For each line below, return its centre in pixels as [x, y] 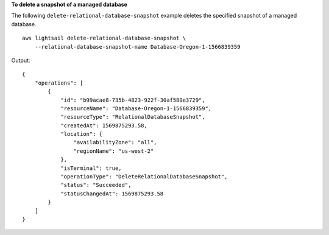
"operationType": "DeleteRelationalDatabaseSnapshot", [144, 177]
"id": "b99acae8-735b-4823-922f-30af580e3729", [133, 100]
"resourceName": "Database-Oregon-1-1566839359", [136, 108]
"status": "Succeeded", [96, 185]
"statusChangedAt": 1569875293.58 [112, 194]
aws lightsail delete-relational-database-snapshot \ [104, 38]
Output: [21, 60]
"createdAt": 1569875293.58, [104, 125]
